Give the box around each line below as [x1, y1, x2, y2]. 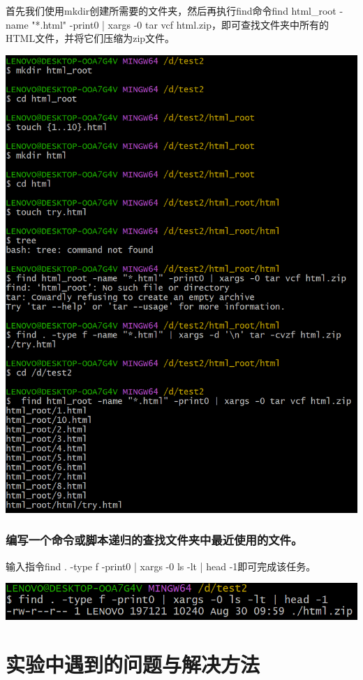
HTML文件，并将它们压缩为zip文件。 [6, 31, 175, 45]
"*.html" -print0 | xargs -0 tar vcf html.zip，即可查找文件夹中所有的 [31, 17, 329, 31]
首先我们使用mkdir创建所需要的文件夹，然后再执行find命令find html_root [6, 3, 336, 17]
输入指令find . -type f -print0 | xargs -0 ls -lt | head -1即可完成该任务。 [6, 558, 316, 573]
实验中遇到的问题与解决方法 [6, 650, 260, 679]
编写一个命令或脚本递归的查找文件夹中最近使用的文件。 [6, 531, 303, 549]
